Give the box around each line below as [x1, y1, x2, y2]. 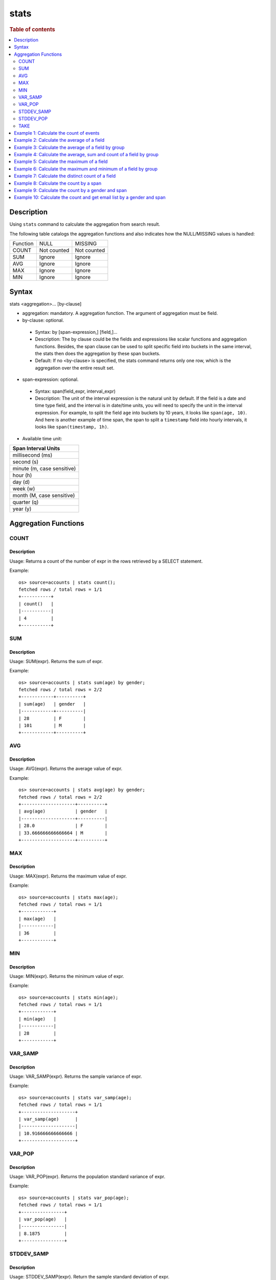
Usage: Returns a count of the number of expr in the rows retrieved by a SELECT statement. [9, 558, 203, 564]
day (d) [12, 479, 30, 486]
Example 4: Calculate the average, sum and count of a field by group [14, 152, 158, 158]
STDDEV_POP [18, 116, 48, 122]
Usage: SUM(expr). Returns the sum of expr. [9, 658, 103, 664]
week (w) [12, 485, 35, 493]
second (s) [12, 458, 39, 465]
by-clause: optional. [22, 317, 64, 324]
